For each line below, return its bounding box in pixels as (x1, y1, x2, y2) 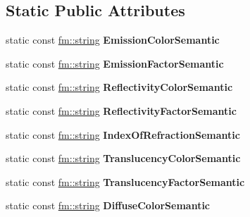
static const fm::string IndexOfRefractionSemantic (6, 127, 240, 142)
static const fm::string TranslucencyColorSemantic (6, 151, 241, 166)
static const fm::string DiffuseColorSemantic (6, 198, 211, 213)
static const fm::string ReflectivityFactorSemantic (6, 103, 237, 118)
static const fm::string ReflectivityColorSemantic (6, 80, 233, 94)
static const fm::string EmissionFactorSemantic (6, 56, 224, 70)
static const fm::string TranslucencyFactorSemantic (6, 174, 245, 189)
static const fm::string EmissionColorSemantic (6, 32, 220, 47)
